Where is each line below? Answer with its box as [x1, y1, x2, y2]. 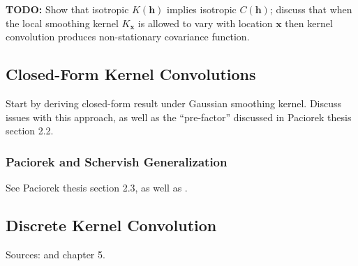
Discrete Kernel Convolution [6, 214, 217, 235]
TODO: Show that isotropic [6, 2, 129, 16]
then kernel [285, 15, 333, 30]
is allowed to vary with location [137, 15, 273, 30]
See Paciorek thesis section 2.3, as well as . [6, 180, 188, 194]
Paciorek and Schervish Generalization [6, 152, 228, 170]
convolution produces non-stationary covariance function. [6, 29, 250, 44]
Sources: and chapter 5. [6, 247, 105, 261]
